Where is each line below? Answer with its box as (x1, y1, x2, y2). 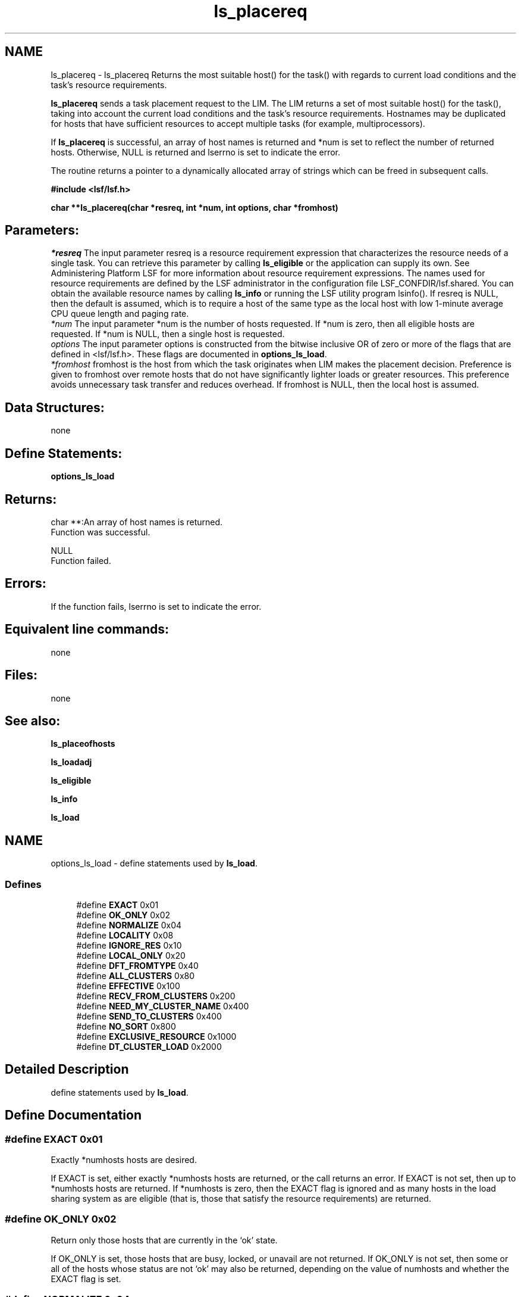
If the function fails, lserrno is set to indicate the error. (51, 601, 262, 612)
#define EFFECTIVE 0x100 (76, 980, 180, 991)
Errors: (5, 576, 46, 591)
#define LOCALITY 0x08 (76, 930, 174, 940)
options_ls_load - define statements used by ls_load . (51, 858, 258, 869)
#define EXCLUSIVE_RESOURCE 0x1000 (76, 1031, 237, 1042)
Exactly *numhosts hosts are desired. (51, 1155, 197, 1165)
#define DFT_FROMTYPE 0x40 (76, 960, 199, 971)
